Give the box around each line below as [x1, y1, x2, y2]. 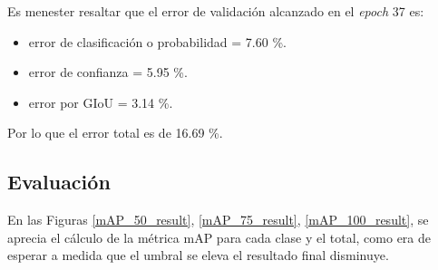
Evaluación [7, 168, 111, 196]
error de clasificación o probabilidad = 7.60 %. [28, 32, 287, 51]
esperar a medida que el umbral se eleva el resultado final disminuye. [7, 246, 389, 265]
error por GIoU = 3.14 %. [28, 92, 173, 111]
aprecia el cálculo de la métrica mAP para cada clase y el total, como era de [7, 227, 432, 246]
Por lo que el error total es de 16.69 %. [7, 123, 223, 142]
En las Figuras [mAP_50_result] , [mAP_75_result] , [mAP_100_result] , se [7, 210, 429, 229]
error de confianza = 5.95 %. [28, 63, 188, 82]
